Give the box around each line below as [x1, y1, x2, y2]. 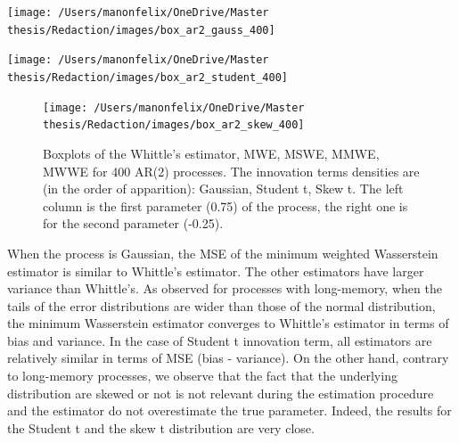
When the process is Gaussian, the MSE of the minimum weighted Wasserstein [7, 243, 439, 262]
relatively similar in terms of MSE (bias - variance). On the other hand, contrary [7, 349, 449, 367]
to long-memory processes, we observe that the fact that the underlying [7, 366, 398, 385]
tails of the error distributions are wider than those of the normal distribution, [7, 296, 436, 315]
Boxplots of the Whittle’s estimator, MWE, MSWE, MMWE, [43, 144, 380, 162]
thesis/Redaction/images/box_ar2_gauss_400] [7, 23, 275, 37]
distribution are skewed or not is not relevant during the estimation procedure [7, 383, 434, 402]
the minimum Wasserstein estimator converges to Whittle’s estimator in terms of [7, 314, 449, 332]
